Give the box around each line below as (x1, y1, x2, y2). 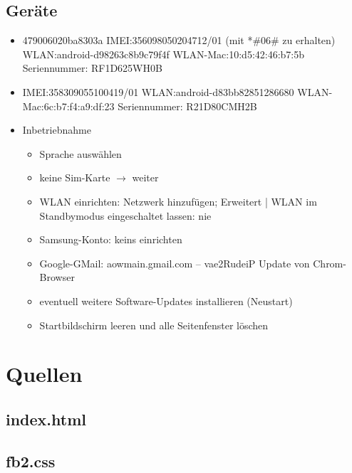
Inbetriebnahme (22, 122, 91, 137)
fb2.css (6, 450, 56, 472)
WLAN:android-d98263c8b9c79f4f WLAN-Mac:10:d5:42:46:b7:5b (22, 46, 305, 61)
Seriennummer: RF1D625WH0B (22, 60, 162, 75)
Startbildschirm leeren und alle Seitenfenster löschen (39, 317, 269, 332)
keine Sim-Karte (39, 170, 110, 185)
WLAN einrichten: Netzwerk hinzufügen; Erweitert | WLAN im (39, 193, 317, 208)
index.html (6, 408, 87, 430)
